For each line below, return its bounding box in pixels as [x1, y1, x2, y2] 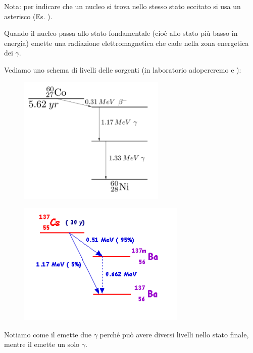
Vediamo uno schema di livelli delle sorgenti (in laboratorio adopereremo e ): [4, 64, 241, 75]
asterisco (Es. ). [4, 11, 53, 21]
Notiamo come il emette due [4, 329, 92, 339]
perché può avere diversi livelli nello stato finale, [99, 329, 249, 339]
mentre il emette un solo [4, 339, 80, 349]
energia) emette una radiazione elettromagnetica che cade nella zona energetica [4, 37, 249, 48]
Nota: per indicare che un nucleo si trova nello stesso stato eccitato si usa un [4, 1, 241, 11]
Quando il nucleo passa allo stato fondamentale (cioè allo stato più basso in [4, 28, 238, 38]
